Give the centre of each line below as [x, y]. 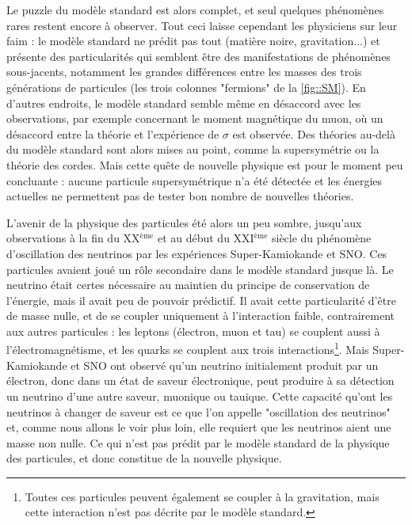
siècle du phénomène [321, 238]
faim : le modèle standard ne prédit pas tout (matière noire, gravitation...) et [193, 41]
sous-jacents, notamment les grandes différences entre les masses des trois [184, 72]
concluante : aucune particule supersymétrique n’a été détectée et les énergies [195, 180]
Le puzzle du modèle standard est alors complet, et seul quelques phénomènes [195, 10]
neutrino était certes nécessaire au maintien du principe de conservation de [188, 285]
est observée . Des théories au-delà [314, 133]
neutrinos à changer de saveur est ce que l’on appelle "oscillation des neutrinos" [198, 411]
